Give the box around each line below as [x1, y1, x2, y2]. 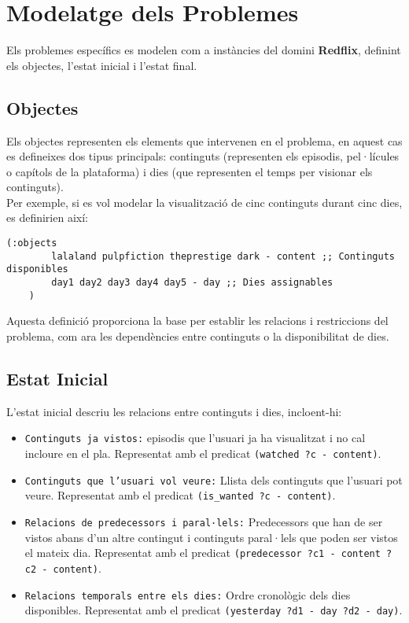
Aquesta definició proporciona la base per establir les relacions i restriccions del [6, 312, 389, 329]
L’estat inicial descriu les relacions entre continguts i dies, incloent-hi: [6, 403, 342, 419]
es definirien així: [6, 209, 88, 226]
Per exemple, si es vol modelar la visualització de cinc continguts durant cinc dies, [6, 194, 403, 210]
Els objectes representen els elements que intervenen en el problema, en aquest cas [6, 132, 403, 149]
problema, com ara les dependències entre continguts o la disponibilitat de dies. [6, 327, 389, 344]
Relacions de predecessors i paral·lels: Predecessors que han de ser [24, 513, 383, 529]
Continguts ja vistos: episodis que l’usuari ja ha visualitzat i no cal [24, 429, 366, 446]
